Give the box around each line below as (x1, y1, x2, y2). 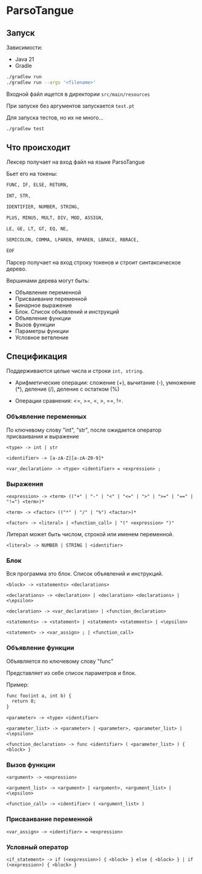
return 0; (11, 698, 36, 704)
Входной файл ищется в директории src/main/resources (6, 90, 150, 98)
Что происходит (6, 143, 71, 153)
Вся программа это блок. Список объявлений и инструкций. (6, 570, 163, 577)
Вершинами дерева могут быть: (6, 277, 90, 284)
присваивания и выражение (6, 432, 79, 440)
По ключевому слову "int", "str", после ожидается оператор (6, 426, 162, 434)
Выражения (6, 480, 44, 488)
